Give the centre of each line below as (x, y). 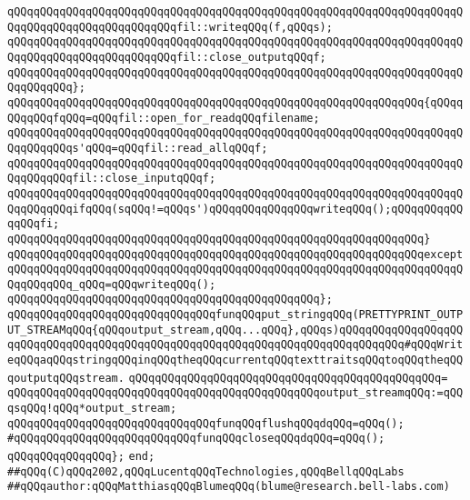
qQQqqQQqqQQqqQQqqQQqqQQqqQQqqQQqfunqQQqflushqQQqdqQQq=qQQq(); (206, 423)
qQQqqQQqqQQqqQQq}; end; (81, 457)
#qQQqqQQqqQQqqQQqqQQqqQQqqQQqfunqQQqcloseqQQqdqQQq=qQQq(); (196, 439)
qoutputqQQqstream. (66, 378)
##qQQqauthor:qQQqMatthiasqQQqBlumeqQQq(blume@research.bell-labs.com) (229, 487)
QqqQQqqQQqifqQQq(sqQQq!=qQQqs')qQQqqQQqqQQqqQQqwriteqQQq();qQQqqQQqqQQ (235, 209)
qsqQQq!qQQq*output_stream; (92, 409)
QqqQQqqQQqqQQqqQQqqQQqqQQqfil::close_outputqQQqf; (167, 57)
